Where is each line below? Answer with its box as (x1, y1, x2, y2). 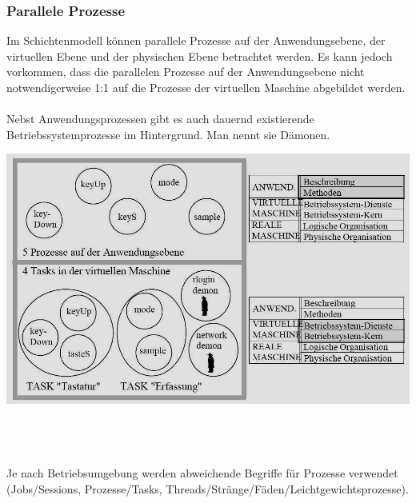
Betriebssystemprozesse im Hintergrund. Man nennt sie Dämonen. (6, 126, 330, 142)
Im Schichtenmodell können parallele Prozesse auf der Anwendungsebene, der (6, 32, 386, 49)
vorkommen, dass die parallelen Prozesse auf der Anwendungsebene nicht (6, 63, 365, 80)
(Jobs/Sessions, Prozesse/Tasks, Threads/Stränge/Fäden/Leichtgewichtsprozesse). (6, 481, 409, 497)
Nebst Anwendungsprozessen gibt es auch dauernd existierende (6, 110, 314, 127)
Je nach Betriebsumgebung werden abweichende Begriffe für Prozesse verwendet (6, 465, 398, 481)
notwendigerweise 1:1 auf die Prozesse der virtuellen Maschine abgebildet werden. (6, 79, 406, 95)
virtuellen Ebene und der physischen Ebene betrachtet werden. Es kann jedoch (6, 47, 393, 64)
